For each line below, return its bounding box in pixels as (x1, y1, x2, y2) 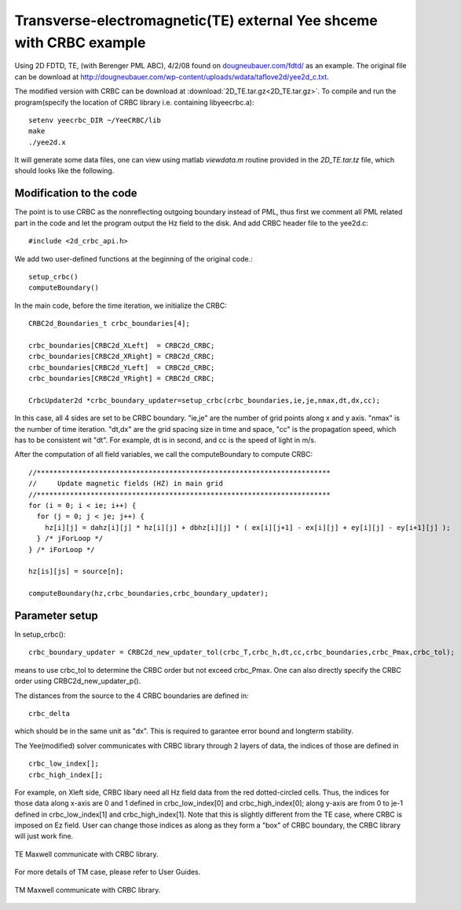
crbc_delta (28, 709, 71, 718)
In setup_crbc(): (14, 630, 66, 639)
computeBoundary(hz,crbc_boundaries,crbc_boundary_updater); (28, 589, 269, 598)
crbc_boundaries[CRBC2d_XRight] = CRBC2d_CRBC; (28, 352, 215, 361)
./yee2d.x (28, 137, 66, 147)
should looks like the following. (14, 166, 115, 176)
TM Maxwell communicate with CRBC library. (14, 885, 161, 894)
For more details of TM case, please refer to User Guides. (14, 868, 201, 877)
